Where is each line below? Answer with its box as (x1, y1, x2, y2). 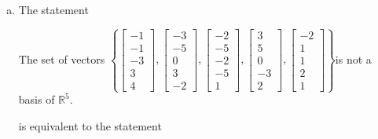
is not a (335, 50, 372, 67)
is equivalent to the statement (18, 117, 162, 134)
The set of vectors (18, 50, 105, 67)
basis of (18, 91, 55, 108)
